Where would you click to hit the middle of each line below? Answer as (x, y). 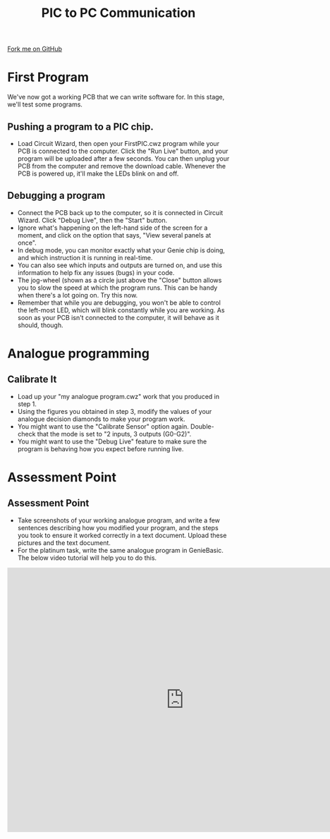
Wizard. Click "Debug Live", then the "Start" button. (92, 220)
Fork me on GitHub (35, 49)
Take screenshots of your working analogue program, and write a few (119, 520)
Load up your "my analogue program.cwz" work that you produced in (118, 396)
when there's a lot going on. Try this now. (78, 295)
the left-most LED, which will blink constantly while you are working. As (121, 310)
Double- (202, 426)
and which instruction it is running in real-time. (85, 257)
